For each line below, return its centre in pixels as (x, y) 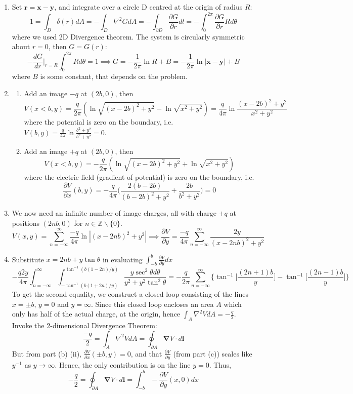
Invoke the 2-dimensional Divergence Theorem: (84, 325)
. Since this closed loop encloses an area (152, 304)
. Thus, (220, 364)
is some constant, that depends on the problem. (114, 76)
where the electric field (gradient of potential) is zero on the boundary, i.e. (139, 177)
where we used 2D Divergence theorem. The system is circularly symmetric (128, 36)
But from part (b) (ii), (47, 353)
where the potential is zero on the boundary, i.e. (99, 122)
